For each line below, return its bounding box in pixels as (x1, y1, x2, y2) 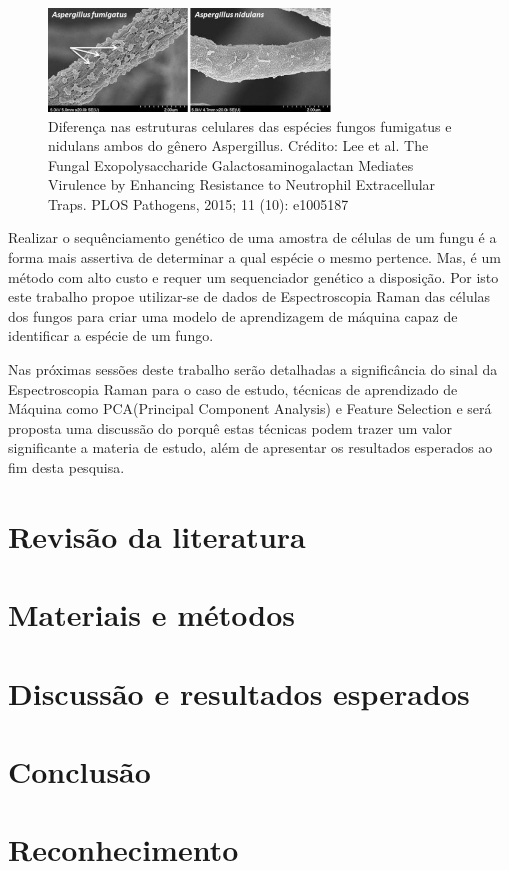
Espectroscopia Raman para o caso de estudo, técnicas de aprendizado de (8, 378, 458, 399)
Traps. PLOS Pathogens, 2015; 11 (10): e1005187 (48, 193, 349, 214)
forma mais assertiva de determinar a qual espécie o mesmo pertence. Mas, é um (8, 247, 501, 268)
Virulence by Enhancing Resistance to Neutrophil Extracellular (48, 174, 436, 195)
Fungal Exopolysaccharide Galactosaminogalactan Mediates (48, 154, 414, 175)
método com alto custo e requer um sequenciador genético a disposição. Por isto (8, 266, 499, 287)
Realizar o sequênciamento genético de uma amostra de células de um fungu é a (8, 227, 497, 248)
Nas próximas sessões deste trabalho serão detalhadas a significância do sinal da (8, 359, 498, 380)
